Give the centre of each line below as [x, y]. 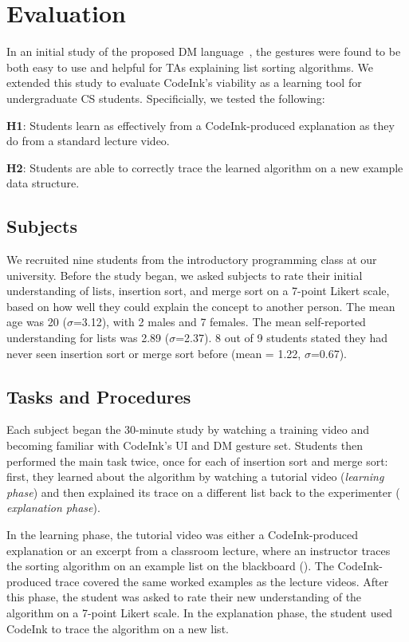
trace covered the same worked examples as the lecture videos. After [222, 581]
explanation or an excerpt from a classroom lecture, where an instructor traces [199, 550]
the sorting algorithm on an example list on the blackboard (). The [170, 566]
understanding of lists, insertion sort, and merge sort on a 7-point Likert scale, [198, 291]
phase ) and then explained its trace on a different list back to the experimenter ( [203, 492]
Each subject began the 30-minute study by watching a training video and [188, 429]
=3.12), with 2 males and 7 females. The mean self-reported [219, 322]
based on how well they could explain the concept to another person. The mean [201, 306]
